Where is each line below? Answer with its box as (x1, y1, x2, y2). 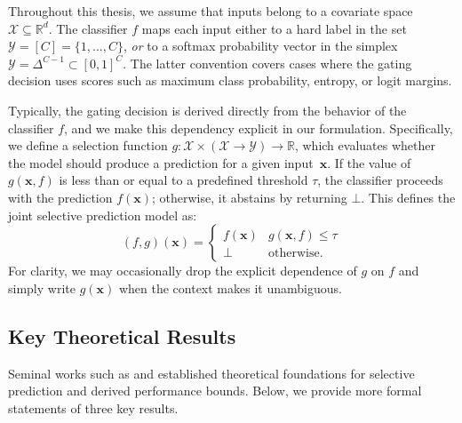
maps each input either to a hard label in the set (141, 19, 407, 37)
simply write (8, 278, 76, 297)
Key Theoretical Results (8, 322, 236, 349)
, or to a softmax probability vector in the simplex (123, 36, 398, 55)
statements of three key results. (8, 398, 179, 417)
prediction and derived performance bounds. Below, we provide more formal (8, 381, 422, 400)
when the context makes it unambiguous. (118, 278, 342, 297)
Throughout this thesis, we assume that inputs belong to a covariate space (8, 2, 413, 20)
